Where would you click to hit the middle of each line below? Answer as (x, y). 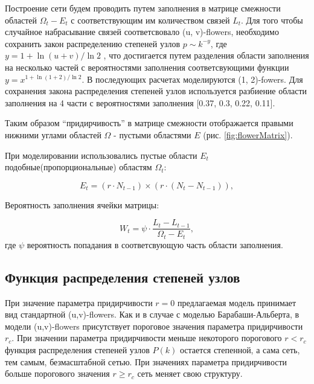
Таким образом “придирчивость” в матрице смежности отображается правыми (149, 123)
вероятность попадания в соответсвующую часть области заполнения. (155, 244)
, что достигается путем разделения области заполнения (206, 55)
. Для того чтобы (272, 20)
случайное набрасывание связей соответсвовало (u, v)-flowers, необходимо (142, 32)
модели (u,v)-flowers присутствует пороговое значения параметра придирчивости (154, 326)
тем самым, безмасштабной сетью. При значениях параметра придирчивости (146, 361)
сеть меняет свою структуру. (190, 373)
